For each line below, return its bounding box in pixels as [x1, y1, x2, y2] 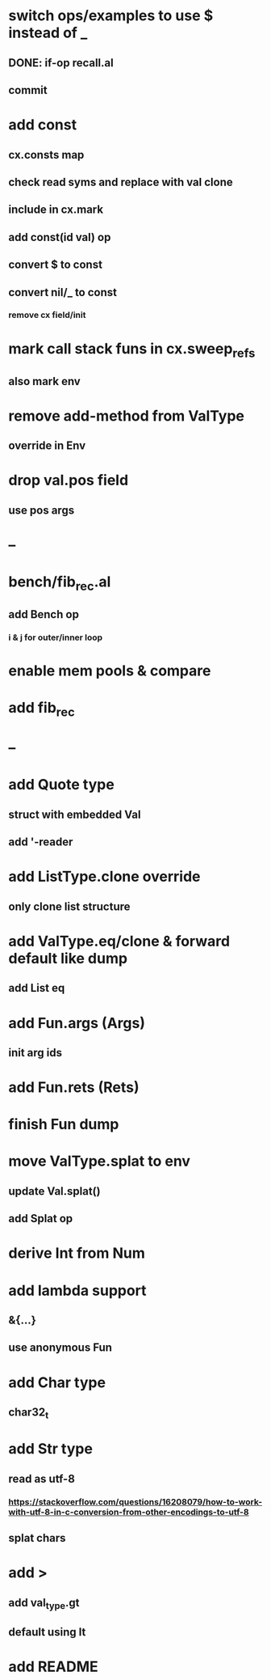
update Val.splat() [8, 1184, 101, 1198]
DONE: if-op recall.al [8, 56, 115, 70]
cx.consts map [8, 148, 85, 162]
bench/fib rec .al [8, 573, 111, 594]
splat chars [8, 1531, 66, 1545]
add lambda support [8, 1281, 147, 1300]
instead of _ [8, 23, 88, 42]
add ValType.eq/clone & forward [8, 932, 231, 950]
